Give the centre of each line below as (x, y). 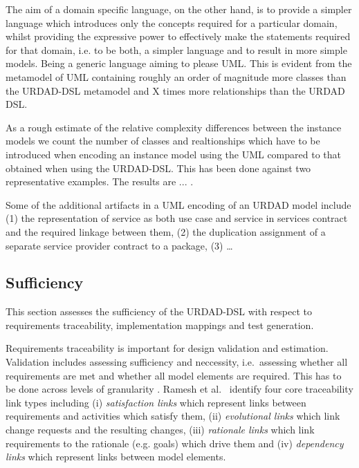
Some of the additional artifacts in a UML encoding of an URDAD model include (178, 204)
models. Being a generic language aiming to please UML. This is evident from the (179, 63)
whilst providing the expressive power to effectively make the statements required (178, 36)
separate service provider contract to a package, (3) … (119, 245)
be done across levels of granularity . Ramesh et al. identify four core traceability (179, 389)
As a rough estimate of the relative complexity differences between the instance (174, 127)
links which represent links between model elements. (116, 457)
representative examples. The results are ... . (100, 181)
